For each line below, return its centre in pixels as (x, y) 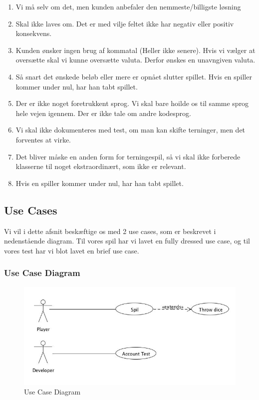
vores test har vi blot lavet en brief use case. (72, 250)
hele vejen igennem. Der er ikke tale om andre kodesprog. (103, 113)
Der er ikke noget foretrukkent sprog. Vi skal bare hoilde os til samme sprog (132, 103)
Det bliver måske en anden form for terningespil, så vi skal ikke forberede (128, 156)
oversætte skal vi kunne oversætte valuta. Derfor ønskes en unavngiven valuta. (135, 60)
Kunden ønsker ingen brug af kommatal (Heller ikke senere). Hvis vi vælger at (135, 50)
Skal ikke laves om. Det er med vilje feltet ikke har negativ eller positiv (125, 23)
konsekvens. (34, 33)
